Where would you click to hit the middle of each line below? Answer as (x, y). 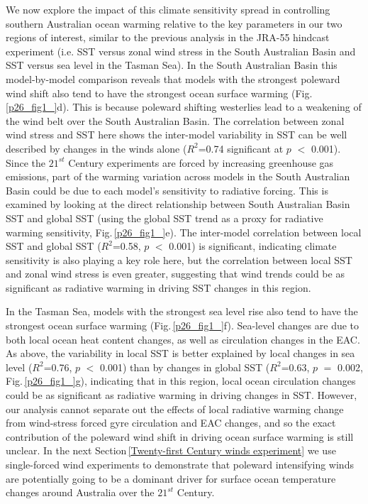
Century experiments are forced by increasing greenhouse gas (201, 162)
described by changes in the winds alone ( (96, 148)
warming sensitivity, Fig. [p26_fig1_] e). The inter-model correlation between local (184, 232)
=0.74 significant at (241, 148)
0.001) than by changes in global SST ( (185, 367)
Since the (26, 162)
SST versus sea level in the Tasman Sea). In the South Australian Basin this (172, 65)
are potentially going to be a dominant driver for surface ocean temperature (171, 478)
